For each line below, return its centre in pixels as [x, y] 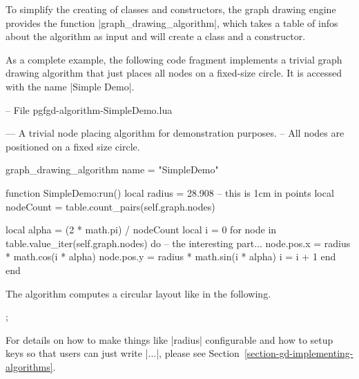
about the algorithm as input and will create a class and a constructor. [156, 36]
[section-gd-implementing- [299, 353]
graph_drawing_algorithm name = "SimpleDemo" [112, 169]
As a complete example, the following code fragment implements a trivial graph [174, 59]
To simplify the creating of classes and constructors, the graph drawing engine [171, 9]
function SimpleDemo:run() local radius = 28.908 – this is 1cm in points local [170, 192]
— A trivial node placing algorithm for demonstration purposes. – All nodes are [175, 133]
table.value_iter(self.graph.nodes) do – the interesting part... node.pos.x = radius [178, 243]
